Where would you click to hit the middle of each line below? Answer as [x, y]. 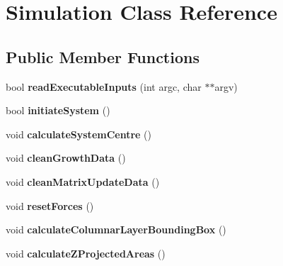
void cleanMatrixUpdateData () [83, 181]
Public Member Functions [103, 56]
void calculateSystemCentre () [79, 134]
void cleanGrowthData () [66, 158]
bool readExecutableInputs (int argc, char [104, 86]
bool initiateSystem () [58, 110]
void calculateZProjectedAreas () [86, 253]
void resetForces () [50, 205]
